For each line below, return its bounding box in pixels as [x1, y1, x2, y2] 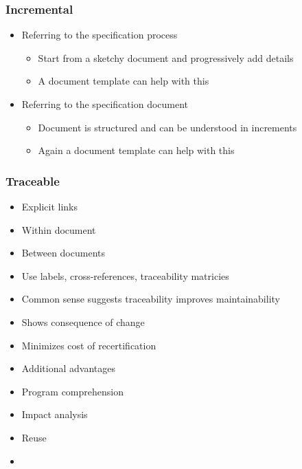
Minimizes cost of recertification [21, 338, 156, 352]
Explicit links [21, 199, 78, 213]
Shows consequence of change [21, 314, 145, 329]
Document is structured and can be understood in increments [38, 120, 297, 134]
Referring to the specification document [21, 97, 189, 111]
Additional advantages [21, 361, 116, 375]
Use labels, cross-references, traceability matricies [21, 268, 229, 283]
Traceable [5, 172, 60, 189]
